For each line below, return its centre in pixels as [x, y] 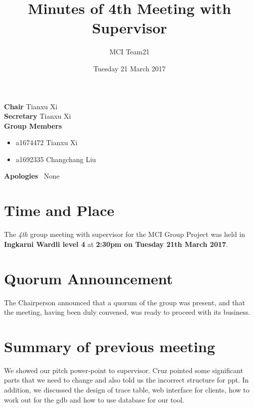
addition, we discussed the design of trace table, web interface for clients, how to [127, 390]
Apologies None [32, 176]
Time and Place [59, 210]
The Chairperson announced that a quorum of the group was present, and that [125, 302]
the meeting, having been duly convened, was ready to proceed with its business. [127, 312]
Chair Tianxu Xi [31, 106]
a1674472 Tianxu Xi [47, 142]
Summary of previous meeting [110, 346]
